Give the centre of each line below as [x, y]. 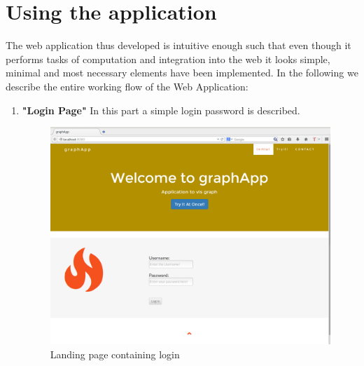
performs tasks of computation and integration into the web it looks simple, [168, 59]
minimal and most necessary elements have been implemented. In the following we [182, 73]
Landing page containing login [115, 354]
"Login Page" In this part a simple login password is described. [161, 110]
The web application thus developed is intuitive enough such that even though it [178, 45]
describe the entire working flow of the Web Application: [127, 86]
